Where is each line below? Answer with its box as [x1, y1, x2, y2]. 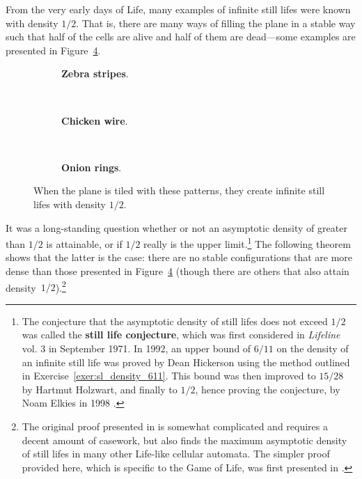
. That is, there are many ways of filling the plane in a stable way [76, 15, 356, 30]
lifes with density [33, 196, 106, 211]
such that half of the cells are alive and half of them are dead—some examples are [6, 29, 356, 44]
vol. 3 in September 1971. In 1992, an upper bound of [22, 341, 251, 355]
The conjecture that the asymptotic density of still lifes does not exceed [22, 313, 328, 328]
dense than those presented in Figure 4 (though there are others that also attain [6, 263, 349, 278]
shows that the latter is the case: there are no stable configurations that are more [6, 250, 353, 265]
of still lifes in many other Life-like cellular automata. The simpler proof [22, 446, 330, 461]
